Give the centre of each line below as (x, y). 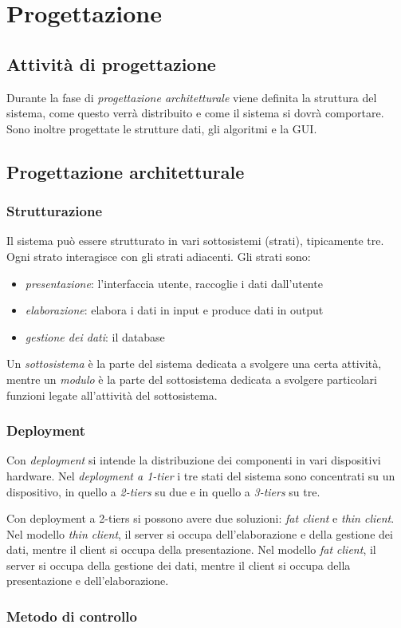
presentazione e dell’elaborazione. (88, 581)
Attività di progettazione (111, 63)
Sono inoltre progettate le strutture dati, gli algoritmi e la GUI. (162, 128)
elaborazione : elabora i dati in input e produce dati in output (174, 310)
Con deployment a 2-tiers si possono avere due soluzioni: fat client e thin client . (200, 518)
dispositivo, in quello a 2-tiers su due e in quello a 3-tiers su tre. (163, 491)
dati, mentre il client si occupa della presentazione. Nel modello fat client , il (191, 549)
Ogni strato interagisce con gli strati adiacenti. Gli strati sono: (159, 256)
